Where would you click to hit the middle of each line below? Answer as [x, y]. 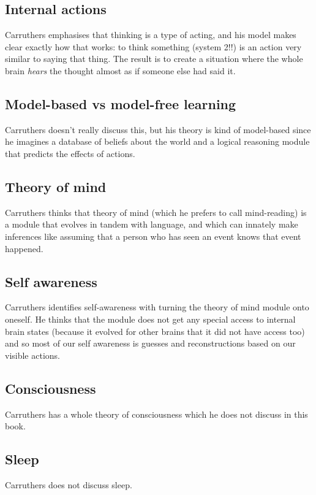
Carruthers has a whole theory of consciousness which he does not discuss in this [156, 414]
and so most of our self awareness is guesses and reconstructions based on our [150, 343]
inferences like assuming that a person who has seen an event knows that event [153, 236]
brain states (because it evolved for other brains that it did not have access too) [155, 331]
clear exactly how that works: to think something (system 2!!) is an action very [153, 46]
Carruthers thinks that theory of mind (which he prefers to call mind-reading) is [156, 212]
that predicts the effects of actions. [70, 153]
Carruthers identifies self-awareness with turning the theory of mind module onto [157, 307]
